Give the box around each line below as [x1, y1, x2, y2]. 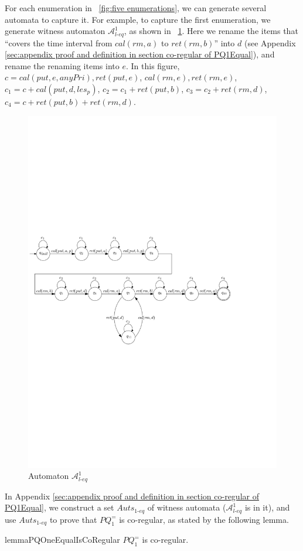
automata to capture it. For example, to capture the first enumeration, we [5, 13, 271, 25]
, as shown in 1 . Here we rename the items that [124, 25, 298, 37]
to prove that [49, 513, 97, 525]
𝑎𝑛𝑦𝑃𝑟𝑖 [59, 74, 85, 83]
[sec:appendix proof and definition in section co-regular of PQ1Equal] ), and [5, 48, 275, 60]
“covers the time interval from [5, 36, 113, 49]
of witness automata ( [147, 501, 226, 513]
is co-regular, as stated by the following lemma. [119, 513, 289, 525]
